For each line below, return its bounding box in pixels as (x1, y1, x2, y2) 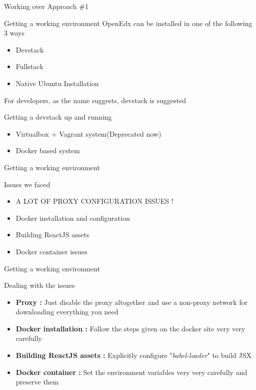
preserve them (15, 376, 59, 387)
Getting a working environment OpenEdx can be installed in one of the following (4, 18, 252, 28)
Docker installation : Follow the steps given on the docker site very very (15, 323, 245, 333)
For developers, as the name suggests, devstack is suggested (4, 95, 186, 105)
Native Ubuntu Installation (15, 78, 99, 88)
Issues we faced (4, 179, 50, 189)
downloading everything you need (15, 306, 118, 317)
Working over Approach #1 (4, 1, 88, 11)
